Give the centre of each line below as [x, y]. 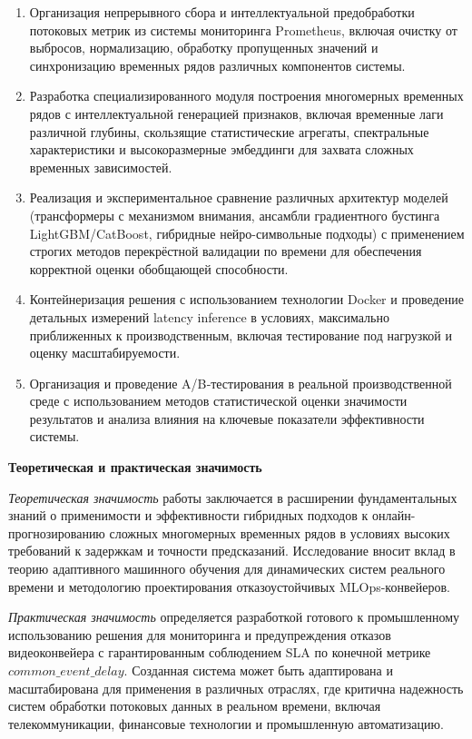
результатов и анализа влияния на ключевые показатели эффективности [227, 418]
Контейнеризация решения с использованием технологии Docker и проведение [246, 299]
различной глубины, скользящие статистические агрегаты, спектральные [229, 131]
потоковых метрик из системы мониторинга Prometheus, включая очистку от [243, 30]
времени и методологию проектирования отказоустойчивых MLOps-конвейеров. [229, 586]
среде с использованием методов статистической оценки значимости [218, 401]
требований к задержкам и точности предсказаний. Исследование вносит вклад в [232, 551]
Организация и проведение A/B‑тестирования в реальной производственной [241, 383]
